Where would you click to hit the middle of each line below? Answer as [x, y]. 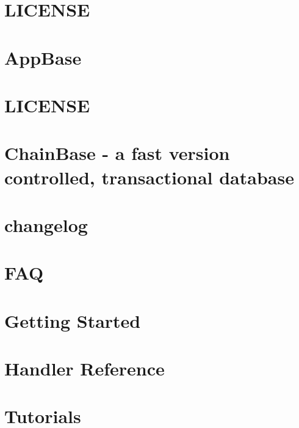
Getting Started [73, 320]
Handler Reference [85, 368]
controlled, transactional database [149, 177]
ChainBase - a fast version [117, 153]
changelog [46, 224]
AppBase [43, 57]
